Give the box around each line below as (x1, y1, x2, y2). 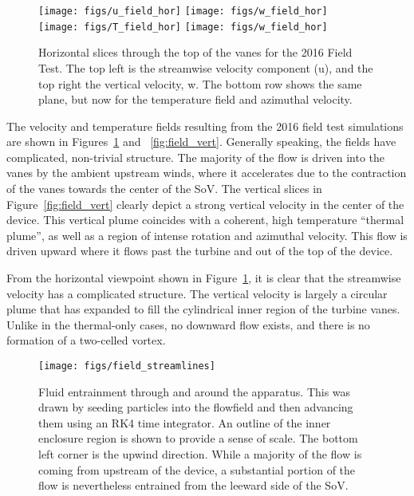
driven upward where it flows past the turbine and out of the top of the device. (6, 242, 393, 259)
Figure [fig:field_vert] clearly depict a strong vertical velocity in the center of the (6, 195, 404, 212)
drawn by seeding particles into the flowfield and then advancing (38, 399, 353, 415)
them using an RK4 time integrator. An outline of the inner (38, 414, 331, 431)
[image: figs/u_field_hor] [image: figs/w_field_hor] (38, 6, 328, 17)
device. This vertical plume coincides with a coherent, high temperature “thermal (6, 211, 404, 228)
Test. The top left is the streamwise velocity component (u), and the (38, 59, 373, 76)
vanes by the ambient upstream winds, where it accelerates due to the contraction (6, 164, 407, 181)
